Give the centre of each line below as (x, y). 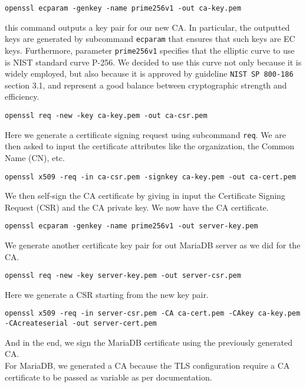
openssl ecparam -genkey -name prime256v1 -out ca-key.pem (123, 8)
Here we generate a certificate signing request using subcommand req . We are (145, 134)
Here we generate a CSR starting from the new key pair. (107, 294)
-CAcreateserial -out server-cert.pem (81, 324)
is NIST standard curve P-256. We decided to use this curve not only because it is (153, 62)
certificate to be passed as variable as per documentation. (108, 377)
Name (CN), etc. (35, 157)
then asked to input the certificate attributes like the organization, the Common (150, 146)
